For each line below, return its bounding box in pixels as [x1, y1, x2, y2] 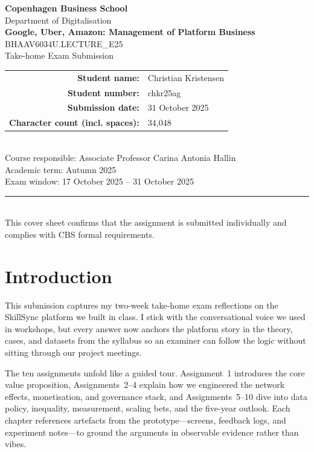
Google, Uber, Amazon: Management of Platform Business [5, 25, 255, 38]
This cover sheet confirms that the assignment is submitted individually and [5, 216, 287, 229]
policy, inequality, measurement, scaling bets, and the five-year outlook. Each [5, 402, 290, 414]
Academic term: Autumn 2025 [5, 163, 117, 175]
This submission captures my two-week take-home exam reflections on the [5, 298, 278, 311]
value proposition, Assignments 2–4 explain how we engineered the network [5, 378, 285, 391]
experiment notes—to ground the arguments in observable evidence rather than [5, 425, 299, 438]
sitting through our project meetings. [5, 346, 142, 358]
